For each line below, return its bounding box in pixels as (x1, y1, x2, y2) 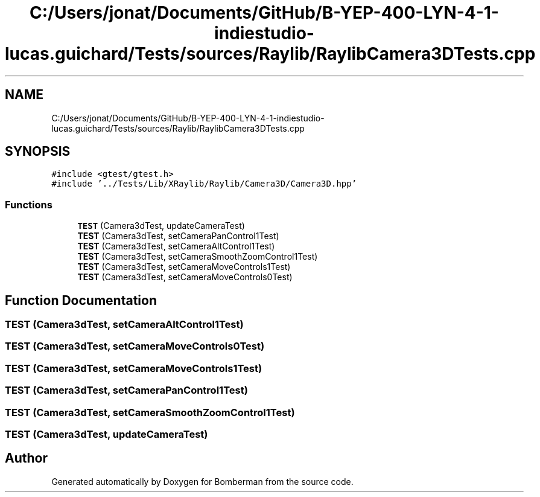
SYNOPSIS (5, 144, 71, 159)
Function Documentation (5, 292, 157, 308)
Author (5, 451, 48, 466)
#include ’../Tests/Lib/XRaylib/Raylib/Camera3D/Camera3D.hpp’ (51, 179, 357, 189)
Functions (5, 198, 52, 211)
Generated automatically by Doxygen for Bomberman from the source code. (51, 476, 354, 487)
